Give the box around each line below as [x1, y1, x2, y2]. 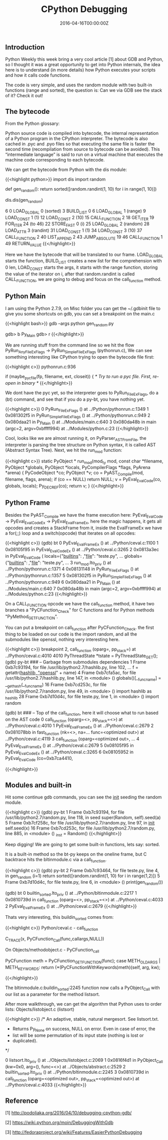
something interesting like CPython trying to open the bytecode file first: [5, 354, 154, 360]
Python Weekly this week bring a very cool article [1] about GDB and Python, [5, 56, 163, 62]
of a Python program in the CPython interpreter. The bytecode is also [5, 135, 148, 141]
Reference [5, 1096, 39, 1105]
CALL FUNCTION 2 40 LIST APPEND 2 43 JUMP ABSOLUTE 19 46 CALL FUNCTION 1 [5, 234, 163, 241]
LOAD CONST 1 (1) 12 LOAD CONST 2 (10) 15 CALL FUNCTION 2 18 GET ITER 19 [5, 214, 154, 222]
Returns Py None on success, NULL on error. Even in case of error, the [12, 1026, 155, 1033]
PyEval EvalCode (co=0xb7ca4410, [5, 755, 73, 763]
